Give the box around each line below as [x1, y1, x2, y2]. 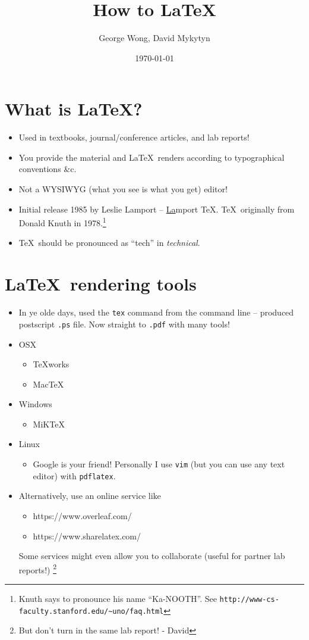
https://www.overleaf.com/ [33, 509, 132, 522]
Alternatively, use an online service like [18, 489, 161, 502]
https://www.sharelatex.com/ [33, 529, 141, 542]
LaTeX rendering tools [5, 271, 197, 296]
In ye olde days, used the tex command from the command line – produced [18, 306, 294, 319]
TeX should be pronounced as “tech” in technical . [18, 236, 200, 249]
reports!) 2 [18, 561, 56, 576]
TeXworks [33, 358, 70, 370]
